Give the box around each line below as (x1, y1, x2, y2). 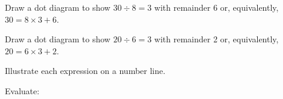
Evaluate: (5, 84, 40, 97)
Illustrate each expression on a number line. (5, 64, 166, 77)
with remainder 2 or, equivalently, (154, 33, 279, 45)
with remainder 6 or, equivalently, (154, 1, 279, 13)
